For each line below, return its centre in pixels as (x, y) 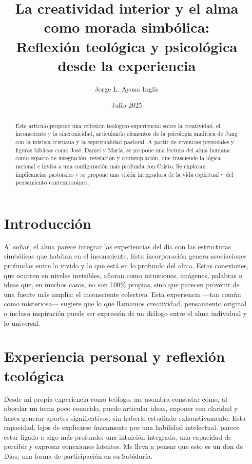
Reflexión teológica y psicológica (127, 46)
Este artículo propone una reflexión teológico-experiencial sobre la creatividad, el (118, 125)
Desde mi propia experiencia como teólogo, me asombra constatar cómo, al (116, 399)
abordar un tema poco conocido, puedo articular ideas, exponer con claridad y (121, 408)
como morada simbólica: (127, 27)
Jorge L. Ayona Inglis (127, 88)
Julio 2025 (127, 105)
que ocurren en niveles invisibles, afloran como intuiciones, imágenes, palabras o (123, 275)
